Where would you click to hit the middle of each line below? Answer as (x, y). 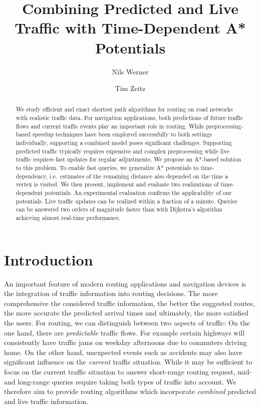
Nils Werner (130, 71)
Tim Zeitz (130, 88)
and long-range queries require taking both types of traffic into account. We (120, 381)
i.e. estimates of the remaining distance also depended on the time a (139, 176)
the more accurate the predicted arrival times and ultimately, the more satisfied (126, 313)
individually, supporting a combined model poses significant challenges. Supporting (124, 143)
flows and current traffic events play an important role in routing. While (110, 126)
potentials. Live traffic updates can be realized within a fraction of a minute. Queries (126, 201)
